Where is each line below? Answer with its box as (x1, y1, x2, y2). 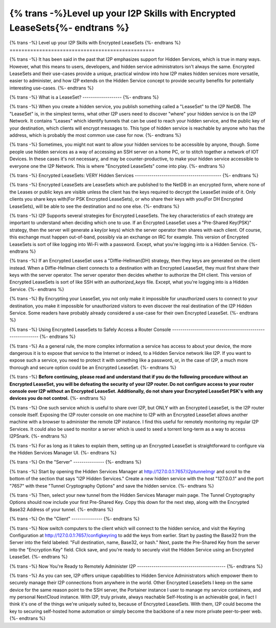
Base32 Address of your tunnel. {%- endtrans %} (9, 506, 113, 513)
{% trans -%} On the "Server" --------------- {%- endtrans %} (9, 459, 142, 465)
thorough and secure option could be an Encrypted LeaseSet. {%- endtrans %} (9, 364, 176, 370)
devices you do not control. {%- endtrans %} (9, 395, 106, 401)
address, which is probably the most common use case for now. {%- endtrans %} (9, 132, 181, 138)
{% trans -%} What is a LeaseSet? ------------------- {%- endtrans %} (9, 94, 159, 101)
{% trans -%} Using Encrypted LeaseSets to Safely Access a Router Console (9, 326, 171, 332)
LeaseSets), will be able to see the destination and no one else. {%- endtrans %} (9, 203, 180, 209)
